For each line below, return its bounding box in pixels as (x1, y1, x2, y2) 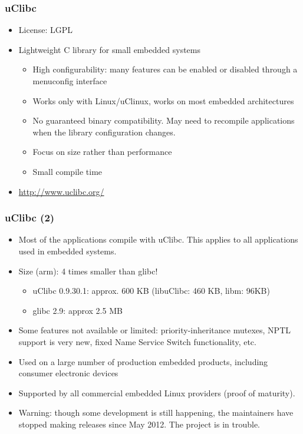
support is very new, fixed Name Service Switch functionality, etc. (18, 335, 256, 347)
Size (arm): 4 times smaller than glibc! (18, 264, 158, 277)
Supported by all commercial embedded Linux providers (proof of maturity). (18, 386, 295, 399)
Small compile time (32, 165, 103, 177)
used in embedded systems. (18, 244, 117, 257)
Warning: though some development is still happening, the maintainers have (18, 406, 294, 419)
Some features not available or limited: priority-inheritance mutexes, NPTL (18, 324, 291, 336)
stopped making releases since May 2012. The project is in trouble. (18, 418, 261, 430)
